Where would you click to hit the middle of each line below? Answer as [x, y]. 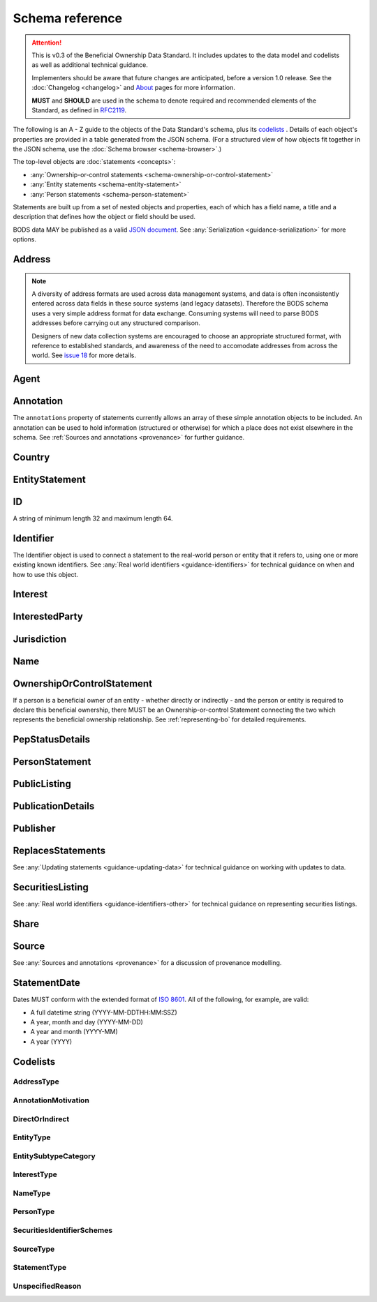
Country [31, 457]
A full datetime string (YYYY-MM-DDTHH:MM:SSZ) [104, 1012]
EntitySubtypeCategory [54, 1156]
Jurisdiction [40, 639]
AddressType [36, 1082]
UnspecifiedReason [47, 1286]
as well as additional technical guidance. [90, 65]
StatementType [39, 1268]
